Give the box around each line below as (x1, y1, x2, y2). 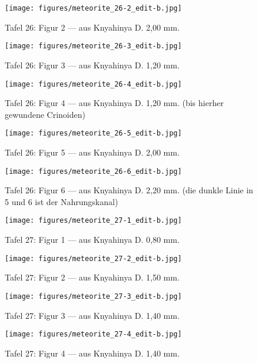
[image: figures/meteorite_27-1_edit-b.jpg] (5, 216, 182, 225)
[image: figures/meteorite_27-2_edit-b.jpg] (5, 254, 182, 263)
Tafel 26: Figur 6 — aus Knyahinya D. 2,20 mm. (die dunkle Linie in (5, 184, 253, 196)
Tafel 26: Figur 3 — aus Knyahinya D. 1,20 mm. (5, 58, 180, 71)
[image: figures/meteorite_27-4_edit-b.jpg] (5, 330, 182, 339)
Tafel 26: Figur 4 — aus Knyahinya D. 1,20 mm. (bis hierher (5, 97, 224, 109)
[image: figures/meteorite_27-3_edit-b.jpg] (5, 292, 182, 301)
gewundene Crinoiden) (5, 108, 85, 120)
